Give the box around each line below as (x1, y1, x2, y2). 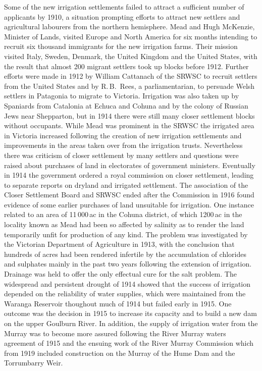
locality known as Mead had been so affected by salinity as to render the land (4, 219, 244, 230)
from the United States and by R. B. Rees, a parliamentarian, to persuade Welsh (4, 80, 255, 91)
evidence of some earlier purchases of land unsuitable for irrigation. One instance (4, 199, 254, 209)
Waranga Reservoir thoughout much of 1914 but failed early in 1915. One (4, 298, 232, 308)
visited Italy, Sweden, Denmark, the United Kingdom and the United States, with (4, 50, 257, 61)
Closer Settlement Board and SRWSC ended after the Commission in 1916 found (4, 189, 254, 200)
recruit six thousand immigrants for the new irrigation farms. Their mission (4, 41, 238, 51)
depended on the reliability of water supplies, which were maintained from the (4, 288, 246, 299)
